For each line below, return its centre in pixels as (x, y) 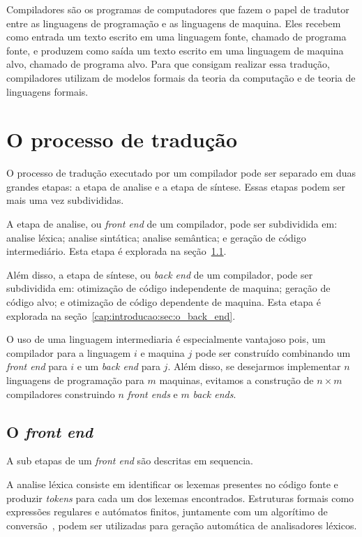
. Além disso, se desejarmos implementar (254, 366)
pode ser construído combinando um (273, 352)
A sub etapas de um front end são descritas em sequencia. (130, 461)
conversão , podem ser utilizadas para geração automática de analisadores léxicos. (182, 525)
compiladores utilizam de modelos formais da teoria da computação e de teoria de (181, 77)
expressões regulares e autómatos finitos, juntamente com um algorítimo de (167, 512)
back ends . (214, 393)
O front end (50, 431)
